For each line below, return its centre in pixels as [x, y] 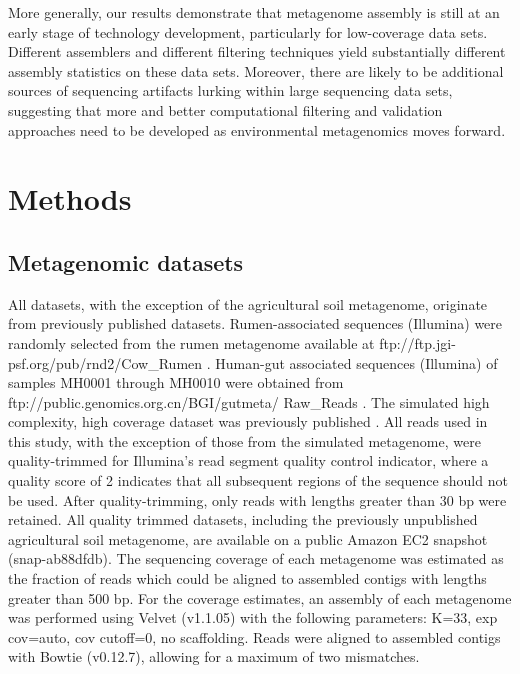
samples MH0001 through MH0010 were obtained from [176, 382]
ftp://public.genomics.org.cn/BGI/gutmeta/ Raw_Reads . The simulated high [249, 401]
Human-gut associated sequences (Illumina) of [356, 362]
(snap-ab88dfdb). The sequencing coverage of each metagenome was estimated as [256, 558]
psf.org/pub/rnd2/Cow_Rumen [105, 362]
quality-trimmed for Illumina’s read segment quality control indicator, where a [248, 460]
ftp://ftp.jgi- [417, 342]
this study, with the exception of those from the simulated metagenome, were [244, 440]
